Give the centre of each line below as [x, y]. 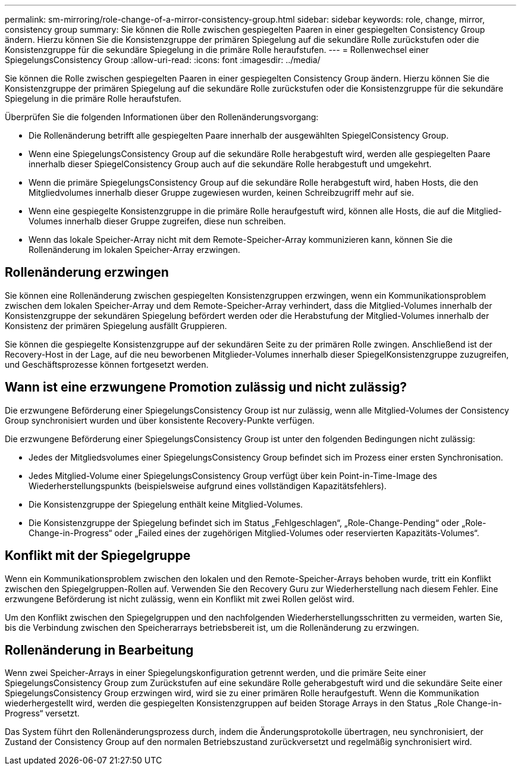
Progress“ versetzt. [42, 713]
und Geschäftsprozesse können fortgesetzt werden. [107, 364]
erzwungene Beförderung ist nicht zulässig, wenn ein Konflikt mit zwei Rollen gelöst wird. [180, 599]
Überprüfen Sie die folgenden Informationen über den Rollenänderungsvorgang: [162, 117]
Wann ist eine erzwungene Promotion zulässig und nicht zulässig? [206, 387]
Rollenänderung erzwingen [87, 273]
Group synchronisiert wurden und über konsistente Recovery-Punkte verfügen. [160, 420]
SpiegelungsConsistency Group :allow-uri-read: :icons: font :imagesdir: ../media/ [163, 60]
